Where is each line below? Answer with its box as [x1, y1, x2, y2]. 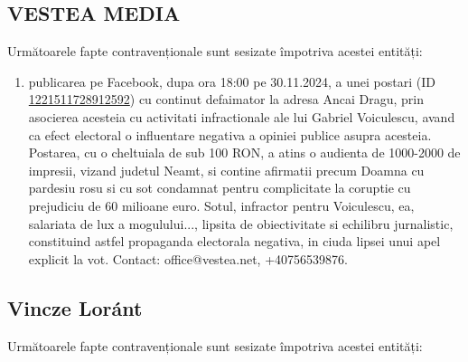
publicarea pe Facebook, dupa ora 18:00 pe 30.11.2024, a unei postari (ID [28, 71, 435, 90]
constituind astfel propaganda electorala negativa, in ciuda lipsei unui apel [28, 232, 441, 251]
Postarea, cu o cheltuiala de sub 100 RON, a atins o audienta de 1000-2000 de [28, 143, 461, 162]
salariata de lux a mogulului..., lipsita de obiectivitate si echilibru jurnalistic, [28, 214, 454, 233]
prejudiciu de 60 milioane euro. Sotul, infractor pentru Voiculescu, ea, [28, 195, 415, 214]
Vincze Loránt [7, 293, 143, 321]
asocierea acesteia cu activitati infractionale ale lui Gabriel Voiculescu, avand [28, 107, 455, 126]
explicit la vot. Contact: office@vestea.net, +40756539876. [28, 249, 348, 268]
